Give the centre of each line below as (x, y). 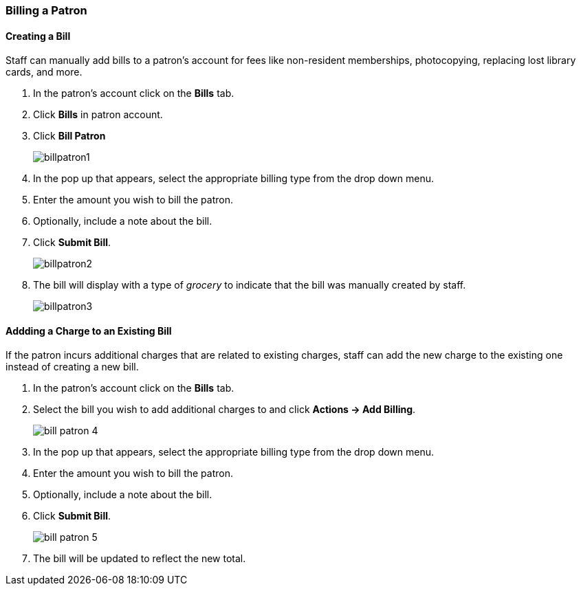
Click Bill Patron (69, 136)
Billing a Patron (46, 10)
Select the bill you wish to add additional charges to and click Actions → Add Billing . (224, 410)
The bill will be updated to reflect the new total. (140, 559)
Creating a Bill (38, 36)
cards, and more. (44, 72)
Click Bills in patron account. (98, 115)
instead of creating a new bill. (72, 367)
